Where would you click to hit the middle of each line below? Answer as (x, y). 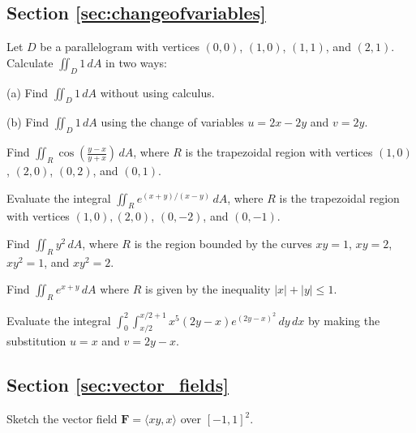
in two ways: (136, 62)
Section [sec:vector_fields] (118, 385)
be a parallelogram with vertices (120, 47)
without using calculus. (157, 92)
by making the (344, 320)
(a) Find (28, 92)
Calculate (30, 62)
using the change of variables (172, 122)
